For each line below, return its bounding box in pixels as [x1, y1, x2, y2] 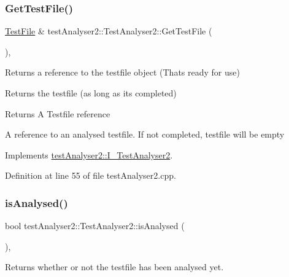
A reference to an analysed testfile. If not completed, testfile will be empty [5, 128, 285, 141]
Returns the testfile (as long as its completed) [5, 87, 177, 99]
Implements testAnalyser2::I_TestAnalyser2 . [5, 148, 173, 161]
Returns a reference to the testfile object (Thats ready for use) [5, 66, 240, 79]
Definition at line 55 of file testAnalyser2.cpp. [5, 169, 176, 182]
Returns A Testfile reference [5, 107, 110, 120]
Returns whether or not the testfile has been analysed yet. [5, 260, 224, 273]
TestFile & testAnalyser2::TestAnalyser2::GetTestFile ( [5, 25, 212, 37]
